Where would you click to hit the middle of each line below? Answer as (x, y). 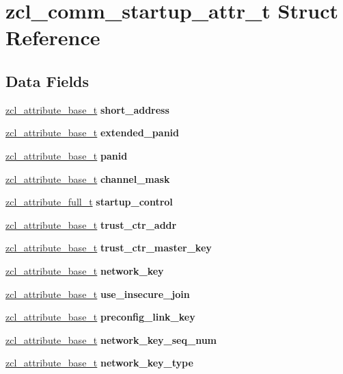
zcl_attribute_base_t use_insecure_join (98, 294)
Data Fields (47, 80)
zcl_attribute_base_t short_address (87, 109)
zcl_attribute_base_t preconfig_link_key (100, 317)
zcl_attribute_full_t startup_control (89, 202)
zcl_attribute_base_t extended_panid (92, 133)
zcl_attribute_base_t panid (67, 155)
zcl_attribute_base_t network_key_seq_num (111, 339)
